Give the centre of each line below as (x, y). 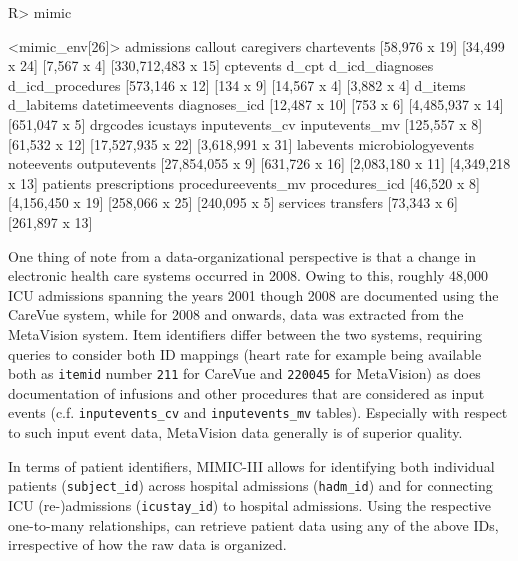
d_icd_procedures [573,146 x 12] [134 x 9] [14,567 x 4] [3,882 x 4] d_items (237, 84)
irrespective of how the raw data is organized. (147, 544)
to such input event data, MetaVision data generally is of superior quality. (235, 432)
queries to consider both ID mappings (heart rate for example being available (245, 353)
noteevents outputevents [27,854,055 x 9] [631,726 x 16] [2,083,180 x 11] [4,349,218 (259, 163)
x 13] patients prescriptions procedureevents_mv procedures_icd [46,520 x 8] (244, 182)
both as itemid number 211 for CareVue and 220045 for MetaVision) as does (244, 373)
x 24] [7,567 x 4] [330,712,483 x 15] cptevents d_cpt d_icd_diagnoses (221, 65)
